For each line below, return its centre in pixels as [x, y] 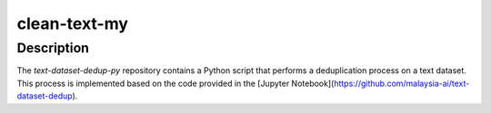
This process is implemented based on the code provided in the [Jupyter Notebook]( [175, 83]
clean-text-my [73, 24]
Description [53, 48]
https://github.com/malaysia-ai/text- [401, 83]
